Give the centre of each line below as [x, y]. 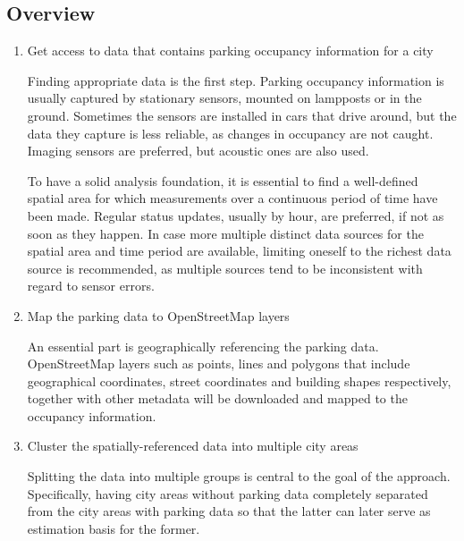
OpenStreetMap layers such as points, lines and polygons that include [219, 363]
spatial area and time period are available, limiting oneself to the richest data [239, 251]
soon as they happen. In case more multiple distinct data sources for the [225, 233]
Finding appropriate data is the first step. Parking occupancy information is [236, 80]
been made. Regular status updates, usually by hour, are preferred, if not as [236, 215]
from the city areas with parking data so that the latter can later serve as [229, 511]
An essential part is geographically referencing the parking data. [203, 346]
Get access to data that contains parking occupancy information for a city [230, 51]
